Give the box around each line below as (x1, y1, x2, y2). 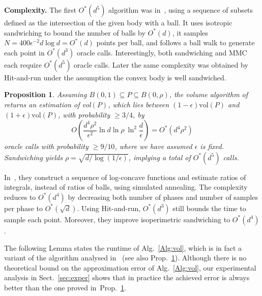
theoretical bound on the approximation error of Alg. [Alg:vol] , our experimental (4, 262, 256, 273)
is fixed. (200, 141, 224, 152)
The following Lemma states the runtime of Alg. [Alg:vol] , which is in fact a (4, 242, 242, 253)
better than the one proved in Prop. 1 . (4, 282, 126, 292)
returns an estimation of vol (4, 99, 91, 109)
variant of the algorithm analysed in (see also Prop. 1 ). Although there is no (4, 252, 247, 263)
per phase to (4, 202, 43, 213)
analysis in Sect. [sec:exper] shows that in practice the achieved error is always (4, 272, 250, 283)
